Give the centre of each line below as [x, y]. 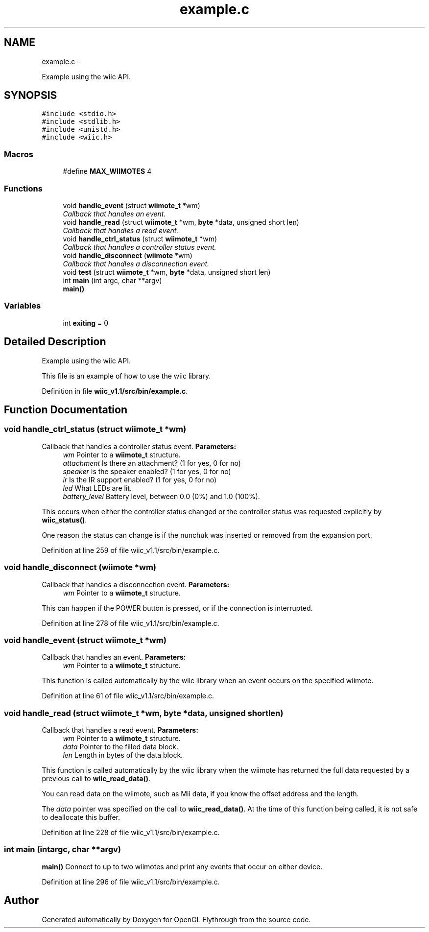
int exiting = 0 [86, 323]
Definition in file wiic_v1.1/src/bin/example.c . [115, 391]
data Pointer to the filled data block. [121, 747]
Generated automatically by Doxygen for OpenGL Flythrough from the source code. [176, 919]
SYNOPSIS [31, 96]
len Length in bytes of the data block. [123, 755]
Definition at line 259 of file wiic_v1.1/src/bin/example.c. [131, 550]
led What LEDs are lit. [97, 488]
